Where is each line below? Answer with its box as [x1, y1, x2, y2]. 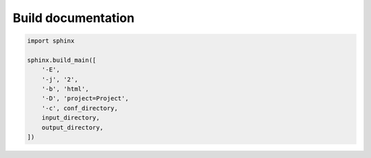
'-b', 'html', [41, 85, 89, 93]
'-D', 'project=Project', [41, 95, 129, 102]
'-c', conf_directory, [41, 104, 118, 112]
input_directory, [41, 114, 100, 122]
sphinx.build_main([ [27, 56, 96, 64]
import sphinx [27, 37, 75, 45]
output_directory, [41, 124, 104, 131]
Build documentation [12, 10, 135, 25]
